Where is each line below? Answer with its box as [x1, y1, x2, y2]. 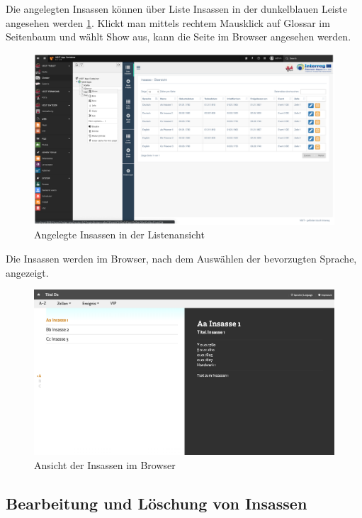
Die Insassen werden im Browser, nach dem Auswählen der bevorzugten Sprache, [6, 250, 357, 265]
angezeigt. [6, 265, 49, 280]
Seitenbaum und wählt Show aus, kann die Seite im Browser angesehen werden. [6, 29, 351, 44]
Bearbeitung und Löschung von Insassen [6, 492, 307, 514]
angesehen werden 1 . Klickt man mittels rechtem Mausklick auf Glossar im [6, 15, 330, 30]
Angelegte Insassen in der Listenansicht [34, 227, 205, 242]
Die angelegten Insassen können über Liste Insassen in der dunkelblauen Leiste [6, 1, 347, 16]
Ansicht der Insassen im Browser [34, 458, 176, 473]
